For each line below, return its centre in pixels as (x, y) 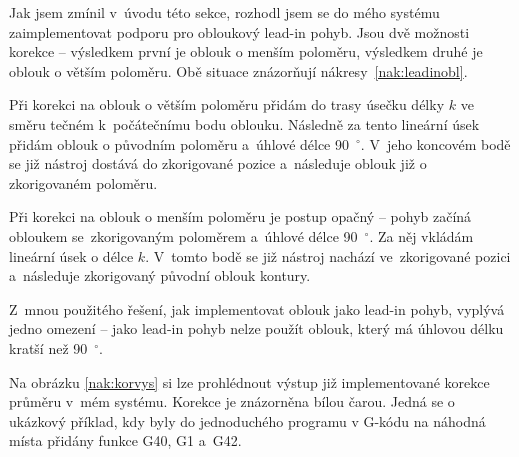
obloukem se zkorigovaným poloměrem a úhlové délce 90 (183, 235)
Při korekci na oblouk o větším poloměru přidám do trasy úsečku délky (227, 104)
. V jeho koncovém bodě (435, 143)
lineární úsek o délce (71, 255)
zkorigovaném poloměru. (83, 182)
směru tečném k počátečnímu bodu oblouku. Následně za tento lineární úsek (244, 123)
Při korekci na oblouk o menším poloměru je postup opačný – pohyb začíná (240, 216)
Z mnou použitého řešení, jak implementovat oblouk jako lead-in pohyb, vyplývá (257, 308)
